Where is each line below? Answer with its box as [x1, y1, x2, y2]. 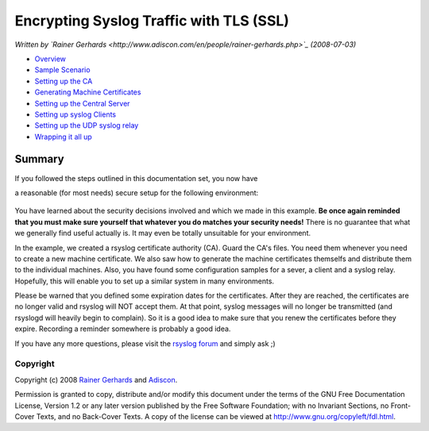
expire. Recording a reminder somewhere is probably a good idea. [14, 324, 231, 333]
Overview [34, 54, 67, 63]
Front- [390, 401, 412, 410]
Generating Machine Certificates [34, 87, 141, 97]
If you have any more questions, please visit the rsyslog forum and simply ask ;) [14, 338, 276, 348]
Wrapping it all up [34, 132, 93, 141]
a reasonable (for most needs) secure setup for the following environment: [14, 187, 259, 198]
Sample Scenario [34, 65, 91, 75]
